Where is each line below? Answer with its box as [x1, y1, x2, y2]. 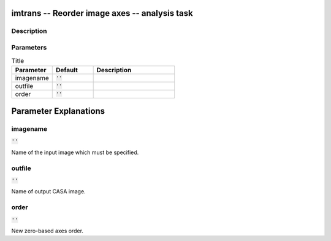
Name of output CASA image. [11, 188, 86, 195]
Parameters [11, 43, 47, 51]
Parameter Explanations [11, 106, 105, 116]
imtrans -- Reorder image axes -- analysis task [11, 8, 193, 18]
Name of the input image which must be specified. [11, 149, 139, 156]
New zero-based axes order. [11, 227, 84, 234]
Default [56, 65, 78, 74]
